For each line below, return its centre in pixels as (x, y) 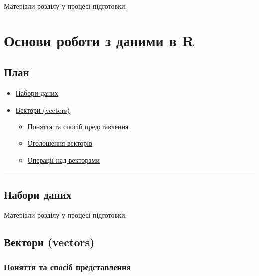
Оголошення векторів (60, 143)
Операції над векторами (64, 160)
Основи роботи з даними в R (99, 40)
